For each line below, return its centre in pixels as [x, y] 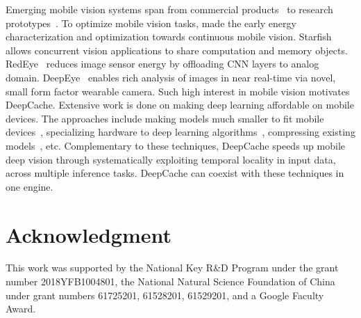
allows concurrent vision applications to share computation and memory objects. [177, 50]
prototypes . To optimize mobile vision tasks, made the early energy [151, 23]
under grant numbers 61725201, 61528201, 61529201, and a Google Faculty [165, 295]
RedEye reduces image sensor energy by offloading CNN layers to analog [162, 64]
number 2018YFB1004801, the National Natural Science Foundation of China [170, 281]
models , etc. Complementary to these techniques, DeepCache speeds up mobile [175, 145]
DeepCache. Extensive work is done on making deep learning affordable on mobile [180, 105]
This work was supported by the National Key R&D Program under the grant [172, 268]
